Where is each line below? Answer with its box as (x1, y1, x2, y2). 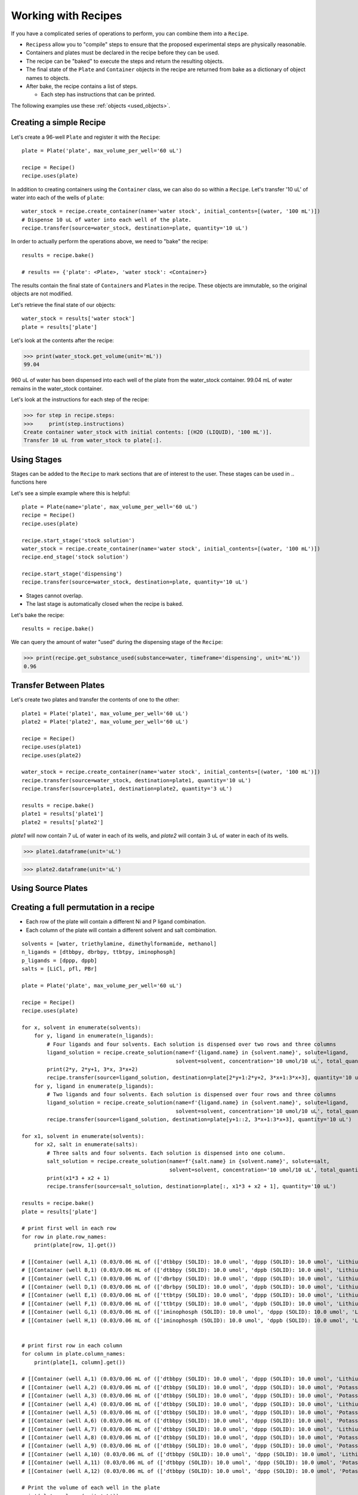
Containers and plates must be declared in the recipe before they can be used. (26, 49, 220, 56)
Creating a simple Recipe (11, 117, 106, 128)
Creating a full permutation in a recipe (11, 902, 155, 913)
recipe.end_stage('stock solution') (21, 554, 129, 560)
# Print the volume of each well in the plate (21, 1484, 161, 1491)
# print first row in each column (21, 1342, 122, 1348)
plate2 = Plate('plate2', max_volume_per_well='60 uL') (21, 718, 189, 725)
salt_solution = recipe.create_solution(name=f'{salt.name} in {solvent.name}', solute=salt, (47, 1158, 331, 1165)
